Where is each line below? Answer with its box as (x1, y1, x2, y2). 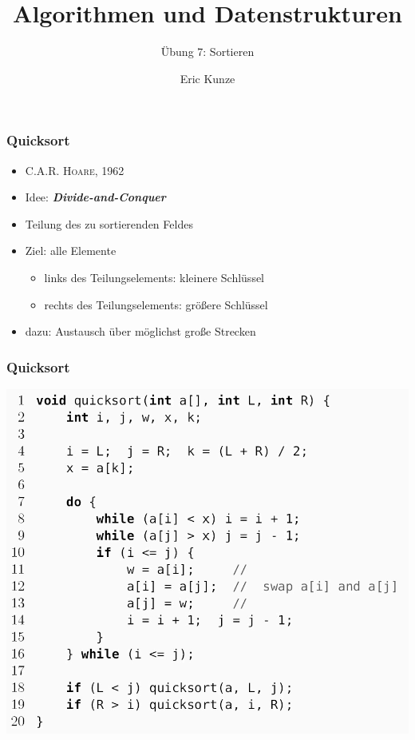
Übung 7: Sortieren (160, 43, 255, 60)
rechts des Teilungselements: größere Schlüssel (44, 296, 268, 312)
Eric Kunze (180, 70, 235, 86)
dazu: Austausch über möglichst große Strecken (25, 323, 256, 340)
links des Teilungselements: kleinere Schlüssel (44, 269, 265, 285)
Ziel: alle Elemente (25, 242, 117, 259)
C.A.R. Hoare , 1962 (25, 161, 125, 178)
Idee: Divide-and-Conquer (25, 189, 166, 205)
